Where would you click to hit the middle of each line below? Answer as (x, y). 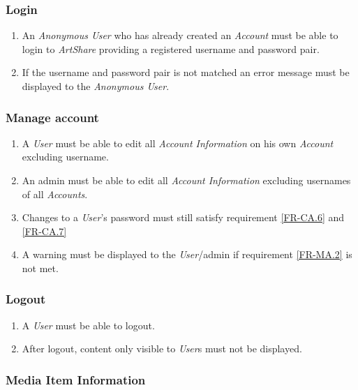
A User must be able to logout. (88, 325)
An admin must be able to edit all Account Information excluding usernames (186, 180)
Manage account (52, 117)
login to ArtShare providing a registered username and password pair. (171, 48)
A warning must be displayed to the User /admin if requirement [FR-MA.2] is (187, 254)
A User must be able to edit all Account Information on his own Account (178, 143)
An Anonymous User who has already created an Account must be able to (180, 35)
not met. (40, 268)
